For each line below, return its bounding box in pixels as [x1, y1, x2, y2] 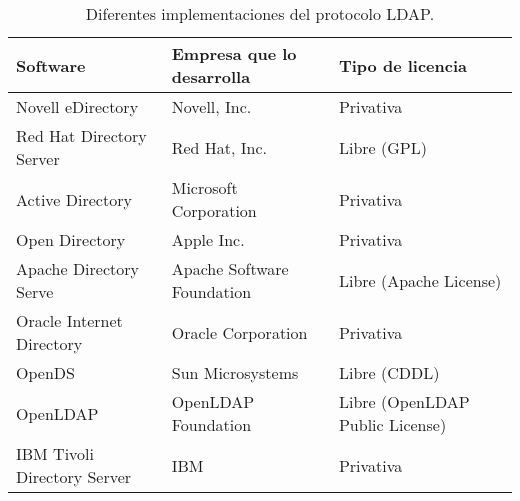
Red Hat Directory [16, 124, 147, 147]
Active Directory [16, 187, 132, 211]
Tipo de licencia [338, 53, 467, 77]
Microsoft [171, 176, 238, 199]
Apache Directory [16, 257, 139, 280]
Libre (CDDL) [338, 361, 440, 384]
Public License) [338, 413, 447, 436]
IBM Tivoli [16, 442, 95, 465]
